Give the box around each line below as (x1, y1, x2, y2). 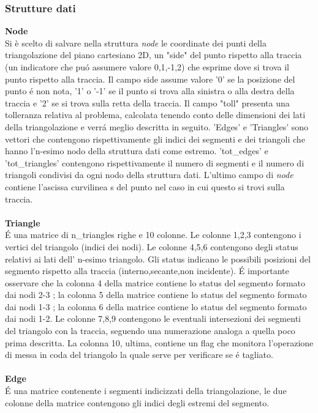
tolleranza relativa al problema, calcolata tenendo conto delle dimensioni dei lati (5, 108, 306, 121)
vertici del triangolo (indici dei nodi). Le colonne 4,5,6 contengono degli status (5, 240, 298, 253)
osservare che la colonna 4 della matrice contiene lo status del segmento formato (5, 276, 306, 289)
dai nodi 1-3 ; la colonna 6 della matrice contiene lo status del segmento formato (5, 300, 307, 313)
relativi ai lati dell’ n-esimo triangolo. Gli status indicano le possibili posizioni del (5, 252, 311, 265)
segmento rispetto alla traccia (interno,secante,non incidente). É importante (5, 264, 289, 277)
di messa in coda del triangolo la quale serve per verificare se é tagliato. (5, 348, 273, 361)
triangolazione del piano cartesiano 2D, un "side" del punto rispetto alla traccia (5, 48, 302, 61)
